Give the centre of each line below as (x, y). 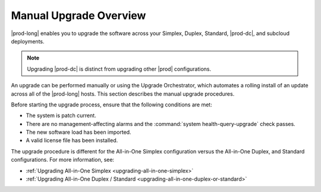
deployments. (28, 41)
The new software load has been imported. (78, 132)
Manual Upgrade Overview (78, 15)
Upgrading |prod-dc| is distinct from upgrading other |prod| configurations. (119, 69)
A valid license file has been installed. (72, 140)
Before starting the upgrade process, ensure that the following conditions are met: (111, 105)
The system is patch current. (61, 115)
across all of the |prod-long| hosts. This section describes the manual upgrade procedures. (123, 94)
